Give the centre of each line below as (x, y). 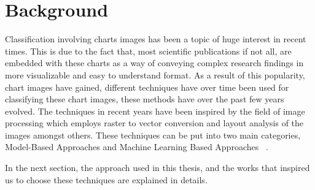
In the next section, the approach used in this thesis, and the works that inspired (157, 168)
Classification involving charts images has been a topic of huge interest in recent (156, 39)
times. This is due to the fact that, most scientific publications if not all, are (148, 51)
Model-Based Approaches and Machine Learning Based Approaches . (137, 147)
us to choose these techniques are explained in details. (106, 179)
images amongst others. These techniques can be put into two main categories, (153, 135)
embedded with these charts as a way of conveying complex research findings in (154, 63)
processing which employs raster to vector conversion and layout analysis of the (154, 123)
